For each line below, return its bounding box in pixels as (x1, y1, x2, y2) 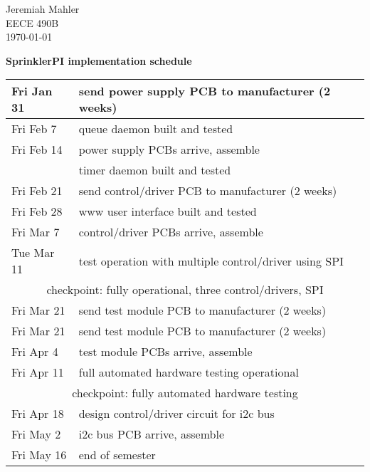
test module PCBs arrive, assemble (78, 343, 253, 360)
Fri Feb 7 (11, 120, 57, 137)
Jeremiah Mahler (6, 1, 80, 16)
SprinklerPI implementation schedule (6, 53, 192, 68)
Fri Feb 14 (11, 141, 63, 158)
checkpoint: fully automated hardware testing (72, 384, 298, 402)
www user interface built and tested (78, 203, 257, 220)
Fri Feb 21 (11, 182, 63, 199)
